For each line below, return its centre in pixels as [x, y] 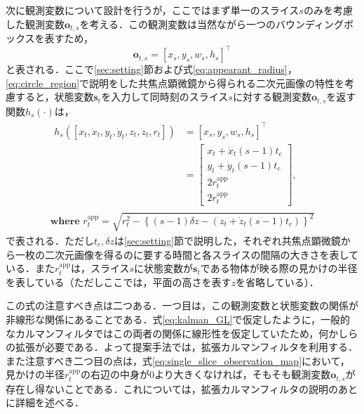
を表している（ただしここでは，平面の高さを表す [119, 282]
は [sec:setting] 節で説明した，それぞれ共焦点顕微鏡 [228, 240]
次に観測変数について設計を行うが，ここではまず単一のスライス [153, 10]
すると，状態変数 [54, 97]
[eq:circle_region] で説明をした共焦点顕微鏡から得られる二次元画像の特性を [175, 83]
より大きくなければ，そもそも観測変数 [242, 374]
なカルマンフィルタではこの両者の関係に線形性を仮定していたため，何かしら [182, 333]
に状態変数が [164, 268]
